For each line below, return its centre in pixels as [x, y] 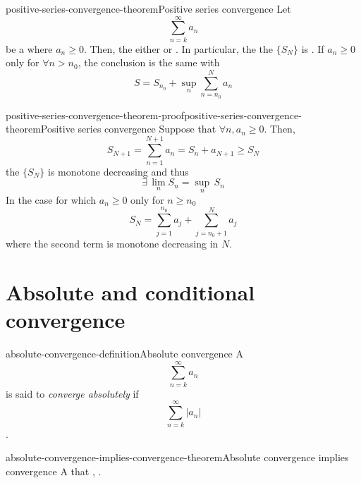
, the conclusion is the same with [149, 62]
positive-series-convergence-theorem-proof [95, 115]
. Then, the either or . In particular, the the [178, 48]
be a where [29, 48]
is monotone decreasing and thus [118, 171]
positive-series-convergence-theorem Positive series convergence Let [148, 8]
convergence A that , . [54, 471]
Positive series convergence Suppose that [128, 129]
